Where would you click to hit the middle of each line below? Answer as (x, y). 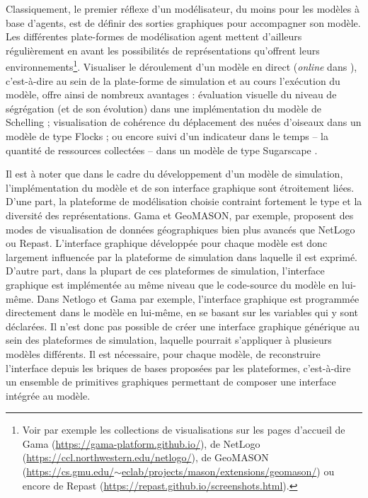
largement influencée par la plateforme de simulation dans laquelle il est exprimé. (182, 256)
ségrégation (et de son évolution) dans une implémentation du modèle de (163, 108)
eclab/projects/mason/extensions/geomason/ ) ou (228, 471)
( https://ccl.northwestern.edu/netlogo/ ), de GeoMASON (145, 457)
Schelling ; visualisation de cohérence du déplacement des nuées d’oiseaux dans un (184, 122)
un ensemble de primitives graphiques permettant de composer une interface (171, 382)
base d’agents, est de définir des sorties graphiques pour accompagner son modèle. (183, 22)
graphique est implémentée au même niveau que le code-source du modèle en (172, 284)
